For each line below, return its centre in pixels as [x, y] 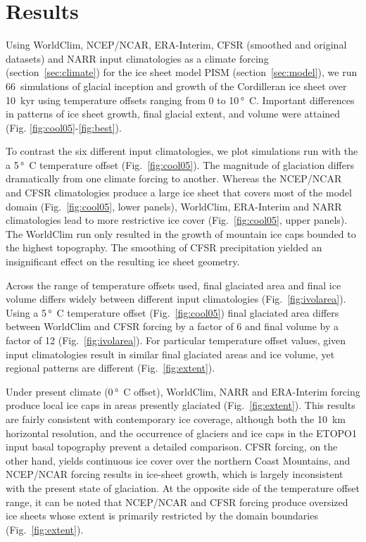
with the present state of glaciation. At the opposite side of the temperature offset [183, 487]
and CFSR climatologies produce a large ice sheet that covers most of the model [179, 193]
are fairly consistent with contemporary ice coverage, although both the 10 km [176, 418]
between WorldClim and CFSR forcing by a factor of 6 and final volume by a [172, 326]
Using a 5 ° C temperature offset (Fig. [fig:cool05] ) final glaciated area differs [172, 312]
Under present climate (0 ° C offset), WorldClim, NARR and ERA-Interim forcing [183, 391]
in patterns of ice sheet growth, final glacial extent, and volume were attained [173, 114]
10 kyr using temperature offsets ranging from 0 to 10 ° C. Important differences [180, 100]
